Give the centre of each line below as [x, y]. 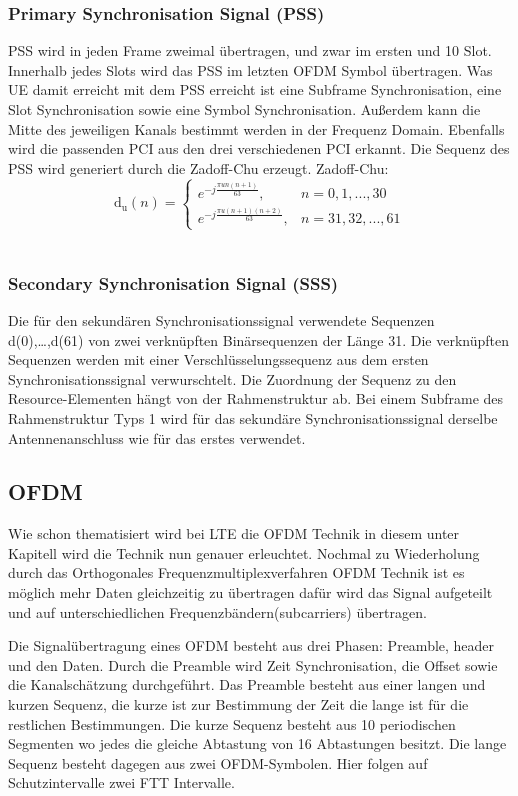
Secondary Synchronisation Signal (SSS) [173, 282]
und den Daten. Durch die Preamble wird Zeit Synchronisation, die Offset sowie [253, 664]
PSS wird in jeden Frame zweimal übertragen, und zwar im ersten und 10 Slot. [250, 50]
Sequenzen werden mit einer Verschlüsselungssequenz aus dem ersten [218, 359]
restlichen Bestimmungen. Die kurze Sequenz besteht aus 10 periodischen [232, 723]
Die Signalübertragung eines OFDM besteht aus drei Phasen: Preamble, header [251, 645]
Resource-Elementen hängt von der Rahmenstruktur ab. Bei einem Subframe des [256, 398]
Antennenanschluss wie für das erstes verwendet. [157, 437]
